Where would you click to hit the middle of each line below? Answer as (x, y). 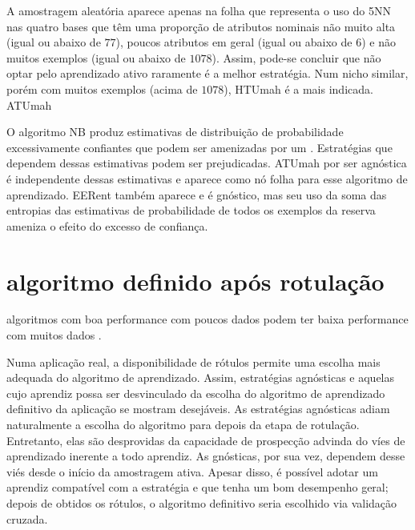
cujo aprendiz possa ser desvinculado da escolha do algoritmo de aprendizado (196, 393)
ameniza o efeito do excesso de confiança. (107, 225)
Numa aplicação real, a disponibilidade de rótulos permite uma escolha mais (193, 361)
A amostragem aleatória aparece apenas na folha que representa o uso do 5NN (199, 10)
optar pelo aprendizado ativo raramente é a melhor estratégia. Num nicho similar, (207, 73)
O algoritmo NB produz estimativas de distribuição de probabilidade (175, 132)
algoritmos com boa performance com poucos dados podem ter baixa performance (207, 319)
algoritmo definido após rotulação (195, 281)
